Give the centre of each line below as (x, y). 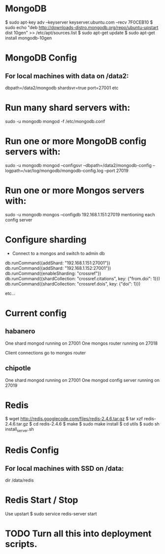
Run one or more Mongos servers (75, 191)
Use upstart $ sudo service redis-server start (51, 514)
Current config (36, 313)
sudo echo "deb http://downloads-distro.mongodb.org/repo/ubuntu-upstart (82, 27)
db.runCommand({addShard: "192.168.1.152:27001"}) (58, 268)
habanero (20, 331)
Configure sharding (46, 240)
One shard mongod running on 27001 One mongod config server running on (82, 380)
